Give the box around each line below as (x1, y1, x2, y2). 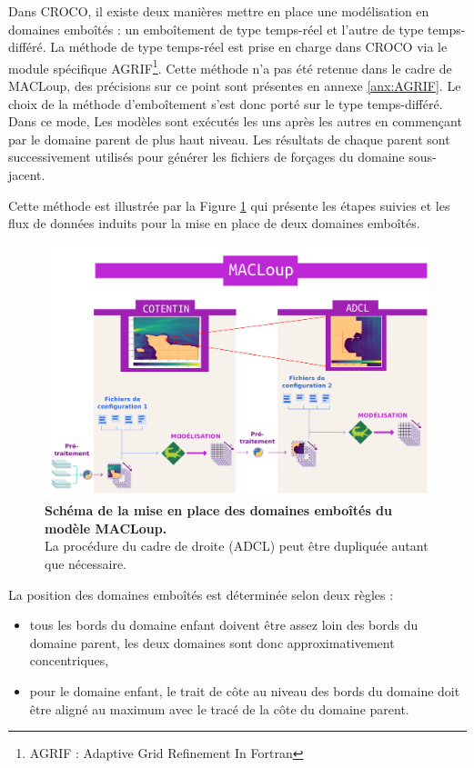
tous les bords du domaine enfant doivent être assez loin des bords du (29, 615, 419, 634)
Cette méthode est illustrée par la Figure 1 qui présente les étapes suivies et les (8, 195, 450, 214)
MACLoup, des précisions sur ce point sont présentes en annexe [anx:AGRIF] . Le (8, 76, 461, 95)
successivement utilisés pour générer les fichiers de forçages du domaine (8, 147, 405, 166)
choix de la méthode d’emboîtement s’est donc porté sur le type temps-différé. (8, 94, 443, 113)
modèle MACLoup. (45, 518, 167, 537)
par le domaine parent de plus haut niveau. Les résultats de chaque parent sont (8, 129, 450, 148)
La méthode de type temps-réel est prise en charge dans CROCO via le (50, 37, 448, 56)
